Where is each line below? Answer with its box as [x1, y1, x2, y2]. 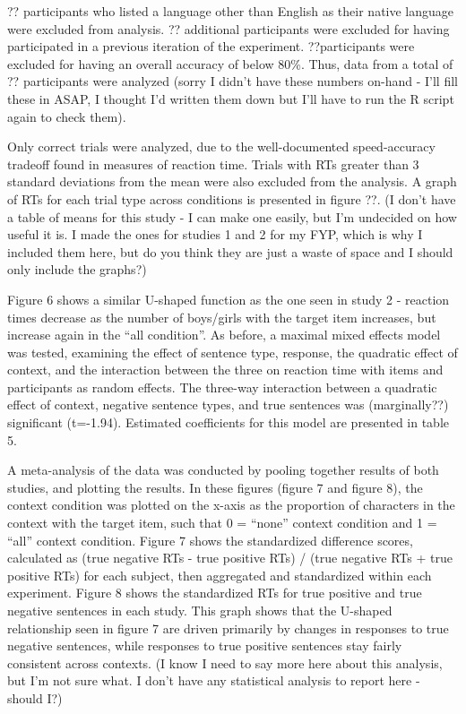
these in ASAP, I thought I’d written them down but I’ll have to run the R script [7, 89, 454, 108]
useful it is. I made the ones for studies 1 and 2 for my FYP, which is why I [7, 225, 423, 244]
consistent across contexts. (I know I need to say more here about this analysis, [7, 653, 443, 672]
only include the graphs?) [7, 260, 147, 279]
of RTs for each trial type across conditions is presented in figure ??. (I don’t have [7, 189, 456, 208]
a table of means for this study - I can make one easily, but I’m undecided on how [7, 207, 457, 226]
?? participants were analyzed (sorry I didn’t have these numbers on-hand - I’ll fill [7, 72, 458, 90]
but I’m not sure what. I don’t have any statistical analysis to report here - [7, 671, 420, 690]
